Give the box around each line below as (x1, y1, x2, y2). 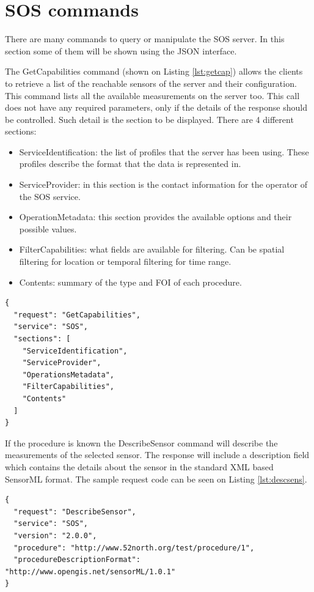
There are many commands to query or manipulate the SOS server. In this (5, 32, 285, 45)
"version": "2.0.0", (13, 531, 97, 540)
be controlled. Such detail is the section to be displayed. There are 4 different (5, 113, 294, 125)
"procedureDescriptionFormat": (13, 555, 141, 564)
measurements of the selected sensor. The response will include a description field (5, 448, 310, 461)
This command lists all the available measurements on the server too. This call (5, 89, 300, 102)
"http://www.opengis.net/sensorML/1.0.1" (5, 567, 176, 576)
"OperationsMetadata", (22, 370, 114, 379)
